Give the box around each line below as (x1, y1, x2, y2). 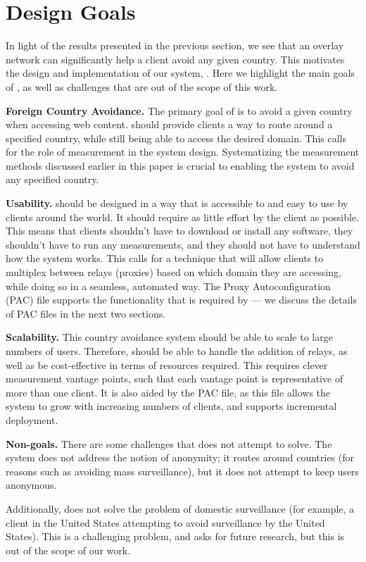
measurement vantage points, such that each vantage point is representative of (6, 371, 343, 386)
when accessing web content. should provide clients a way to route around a (6, 117, 333, 132)
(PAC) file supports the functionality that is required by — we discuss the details (6, 292, 358, 307)
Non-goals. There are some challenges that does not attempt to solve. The (6, 436, 332, 451)
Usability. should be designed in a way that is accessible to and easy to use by (6, 196, 348, 211)
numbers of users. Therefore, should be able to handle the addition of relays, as (6, 344, 348, 358)
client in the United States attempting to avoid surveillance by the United (6, 515, 325, 530)
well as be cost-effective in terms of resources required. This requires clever (6, 357, 328, 372)
